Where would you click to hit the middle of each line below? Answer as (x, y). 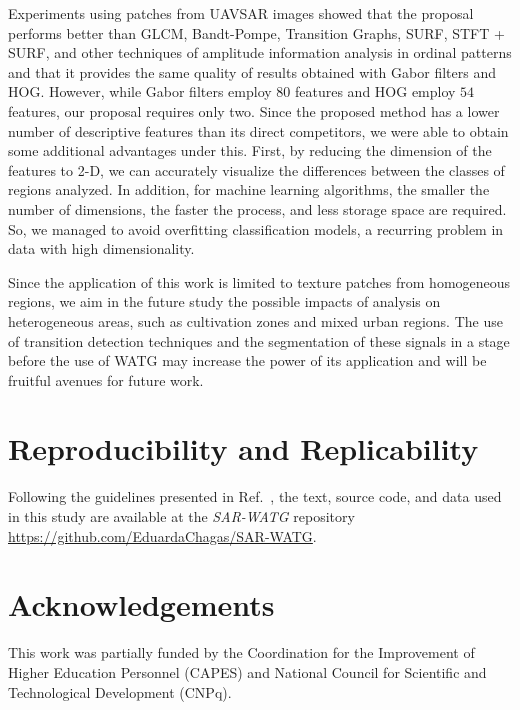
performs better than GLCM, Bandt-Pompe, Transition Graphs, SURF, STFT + (256, 32)
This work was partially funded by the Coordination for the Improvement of (241, 652)
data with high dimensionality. (101, 248)
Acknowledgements (141, 604)
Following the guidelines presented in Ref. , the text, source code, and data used (255, 496)
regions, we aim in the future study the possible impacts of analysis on (224, 301)
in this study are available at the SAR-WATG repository (181, 516)
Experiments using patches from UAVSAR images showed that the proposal (241, 13)
